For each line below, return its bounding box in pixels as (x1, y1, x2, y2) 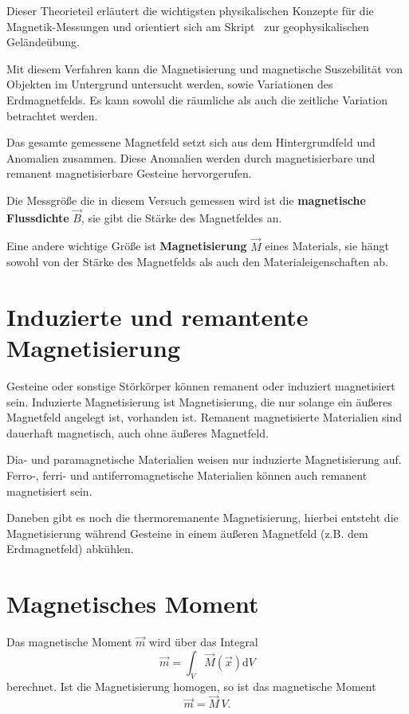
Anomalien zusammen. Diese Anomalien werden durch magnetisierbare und (6, 149, 376, 166)
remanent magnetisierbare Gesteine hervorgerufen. (6, 165, 252, 182)
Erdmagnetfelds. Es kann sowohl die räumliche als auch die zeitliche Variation (6, 91, 387, 108)
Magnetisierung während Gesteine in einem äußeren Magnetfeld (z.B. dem (6, 524, 368, 541)
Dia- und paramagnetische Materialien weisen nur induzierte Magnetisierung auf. (6, 451, 402, 468)
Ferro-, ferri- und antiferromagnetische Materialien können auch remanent (6, 467, 368, 484)
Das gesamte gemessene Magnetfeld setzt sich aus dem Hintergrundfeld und (6, 134, 376, 151)
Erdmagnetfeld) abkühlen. (6, 540, 134, 557)
